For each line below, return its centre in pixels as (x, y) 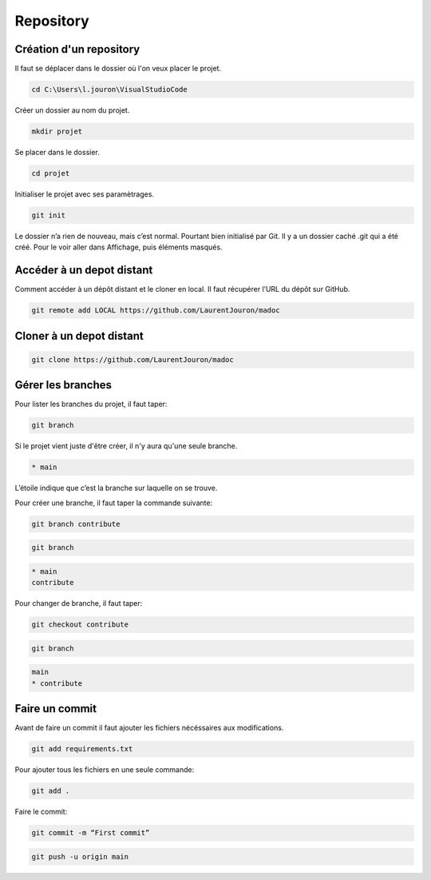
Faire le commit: (41, 812)
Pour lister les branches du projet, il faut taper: (91, 404)
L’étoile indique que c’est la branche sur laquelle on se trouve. (116, 488)
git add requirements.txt (82, 749)
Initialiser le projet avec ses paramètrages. (85, 194)
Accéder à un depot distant (84, 271)
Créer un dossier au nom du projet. (72, 110)
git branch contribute (76, 524)
